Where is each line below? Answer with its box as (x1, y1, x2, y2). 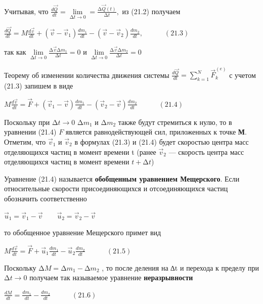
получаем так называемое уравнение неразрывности (29, 272, 193, 283)
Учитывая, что (4, 6, 49, 16)
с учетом (229, 69, 256, 80)
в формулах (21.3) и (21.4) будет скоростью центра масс (74, 136, 249, 147)
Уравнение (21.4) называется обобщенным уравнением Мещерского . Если (4, 173, 240, 184)
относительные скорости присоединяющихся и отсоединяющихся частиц (4, 183, 228, 194)
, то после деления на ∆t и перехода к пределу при (102, 262, 259, 273)
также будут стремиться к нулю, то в (118, 116, 232, 127)
